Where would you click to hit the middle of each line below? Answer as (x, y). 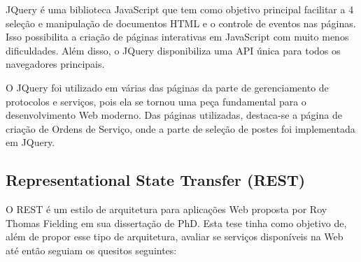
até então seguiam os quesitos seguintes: (91, 250)
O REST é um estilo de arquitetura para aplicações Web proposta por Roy (167, 209)
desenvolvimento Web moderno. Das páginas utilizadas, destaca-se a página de (174, 115)
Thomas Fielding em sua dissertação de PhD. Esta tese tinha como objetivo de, (176, 223)
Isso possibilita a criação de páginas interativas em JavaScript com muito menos (177, 37)
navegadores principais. (55, 64)
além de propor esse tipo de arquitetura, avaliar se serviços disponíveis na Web (175, 236)
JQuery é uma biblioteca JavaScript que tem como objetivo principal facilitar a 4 (180, 9)
